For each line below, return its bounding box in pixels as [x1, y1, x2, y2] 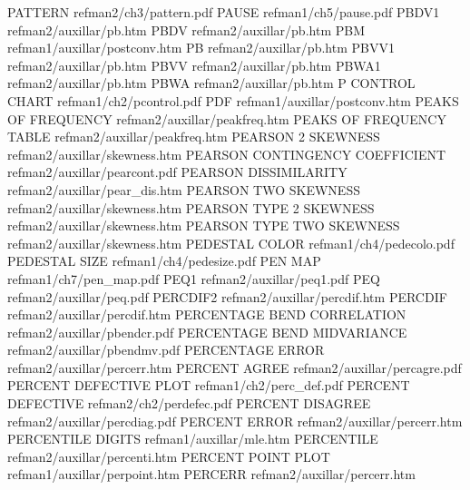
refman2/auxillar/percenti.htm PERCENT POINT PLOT [7, 446, 330, 465]
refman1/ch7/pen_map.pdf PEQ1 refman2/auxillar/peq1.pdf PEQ [7, 269, 380, 288]
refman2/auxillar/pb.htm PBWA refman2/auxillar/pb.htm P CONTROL [7, 73, 416, 93]
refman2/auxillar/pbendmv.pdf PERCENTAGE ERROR [7, 340, 325, 359]
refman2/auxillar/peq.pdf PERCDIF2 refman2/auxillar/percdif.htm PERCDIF [7, 287, 447, 306]
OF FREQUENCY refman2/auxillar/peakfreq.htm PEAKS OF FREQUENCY [7, 109, 446, 128]
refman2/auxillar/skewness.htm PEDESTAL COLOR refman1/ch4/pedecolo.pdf [7, 233, 455, 252]
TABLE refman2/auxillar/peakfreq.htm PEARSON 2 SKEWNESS [7, 127, 380, 146]
